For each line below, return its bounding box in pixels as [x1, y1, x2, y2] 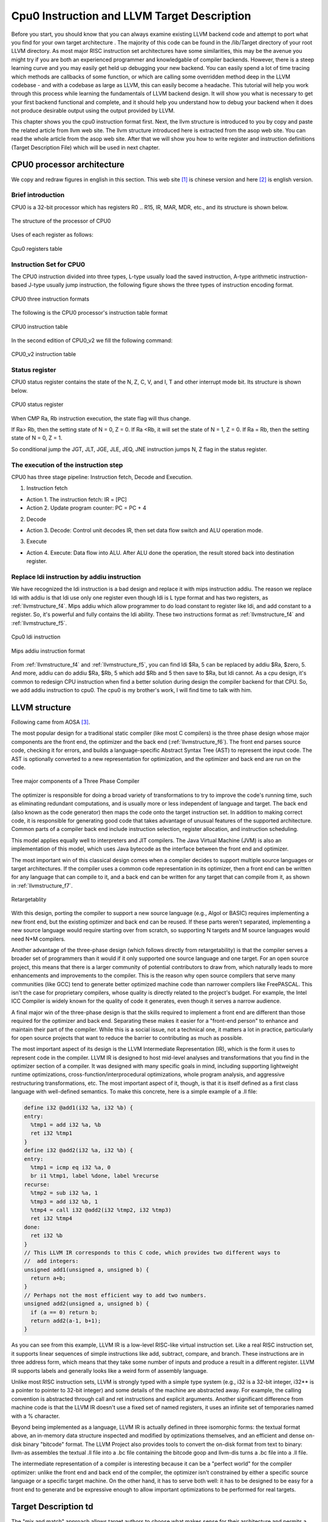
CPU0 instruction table [11, 323, 68, 330]
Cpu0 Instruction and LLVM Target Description [11, 9, 251, 23]
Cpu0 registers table [11, 245, 63, 252]
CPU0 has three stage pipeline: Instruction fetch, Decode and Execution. [11, 473, 193, 480]
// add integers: [24, 1258, 79, 1264]
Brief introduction [11, 191, 65, 199]
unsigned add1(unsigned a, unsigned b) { [24, 1266, 149, 1273]
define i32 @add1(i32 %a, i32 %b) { [24, 1104, 134, 1111]
